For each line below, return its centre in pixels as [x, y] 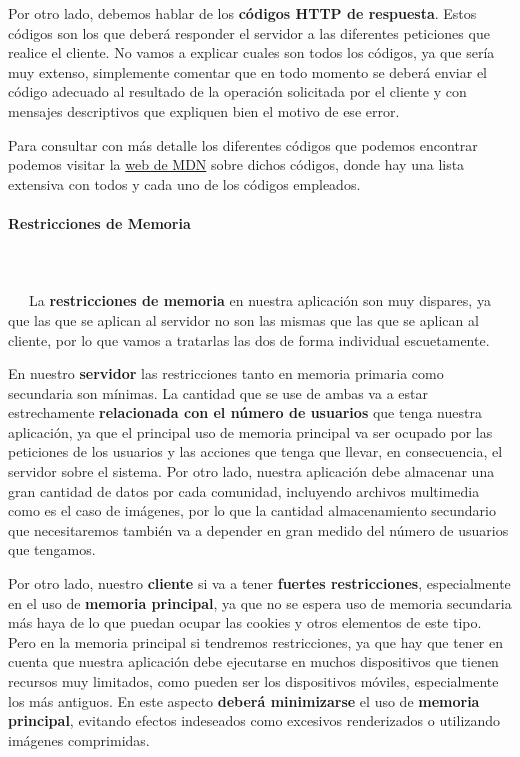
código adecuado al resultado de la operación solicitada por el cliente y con [237, 91]
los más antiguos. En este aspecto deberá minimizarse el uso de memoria [244, 700]
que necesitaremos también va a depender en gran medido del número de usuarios [258, 529]
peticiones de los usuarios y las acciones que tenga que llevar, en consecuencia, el [255, 451]
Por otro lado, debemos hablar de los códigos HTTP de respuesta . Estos [242, 13]
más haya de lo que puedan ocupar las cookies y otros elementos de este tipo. [245, 622]
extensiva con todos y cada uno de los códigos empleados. [184, 183]
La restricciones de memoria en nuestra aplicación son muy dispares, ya [259, 300]
